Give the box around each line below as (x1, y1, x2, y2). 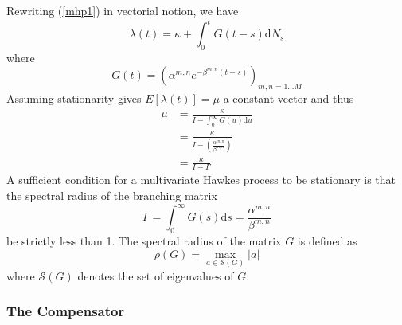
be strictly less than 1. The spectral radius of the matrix (6, 232, 282, 249)
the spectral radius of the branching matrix (6, 187, 217, 204)
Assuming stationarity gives (6, 90, 142, 107)
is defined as (297, 232, 357, 249)
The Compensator (6, 301, 125, 321)
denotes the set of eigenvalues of (77, 267, 234, 284)
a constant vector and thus (223, 90, 354, 107)
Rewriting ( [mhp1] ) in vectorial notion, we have (6, 2, 239, 18)
